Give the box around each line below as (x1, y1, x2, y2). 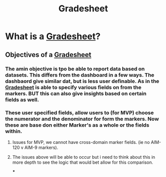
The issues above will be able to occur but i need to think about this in (12, 154, 155, 160)
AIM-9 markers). (24, 144, 58, 150)
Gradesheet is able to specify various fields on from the (5, 84, 142, 90)
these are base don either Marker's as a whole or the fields (5, 122, 150, 129)
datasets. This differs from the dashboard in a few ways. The (5, 71, 155, 78)
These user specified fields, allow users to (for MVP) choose (5, 109, 154, 116)
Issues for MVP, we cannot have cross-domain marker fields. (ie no (12, 139, 150, 145)
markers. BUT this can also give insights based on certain (5, 90, 147, 97)
